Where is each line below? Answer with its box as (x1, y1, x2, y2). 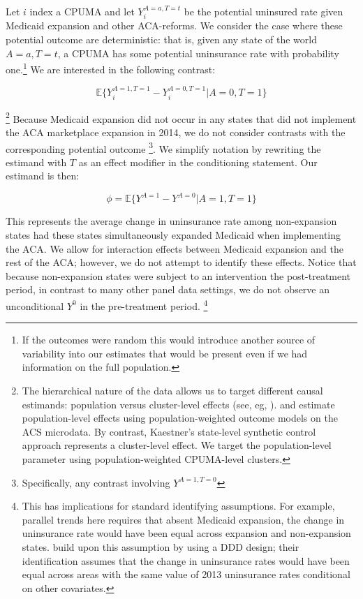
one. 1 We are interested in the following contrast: (6, 60, 216, 76)
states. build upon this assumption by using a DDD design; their (22, 540, 299, 554)
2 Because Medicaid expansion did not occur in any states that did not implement (6, 109, 357, 126)
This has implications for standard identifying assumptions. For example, (22, 498, 335, 513)
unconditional (6, 298, 64, 313)
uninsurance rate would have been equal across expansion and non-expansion (22, 526, 351, 540)
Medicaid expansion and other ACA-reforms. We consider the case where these (6, 18, 343, 33)
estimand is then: (6, 168, 80, 183)
